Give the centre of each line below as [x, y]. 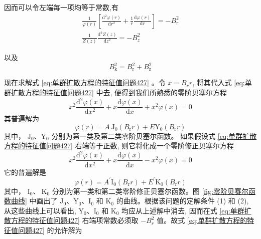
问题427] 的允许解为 [50, 230]
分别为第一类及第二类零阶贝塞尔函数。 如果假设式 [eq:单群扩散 [154, 136]
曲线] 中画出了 [34, 201]
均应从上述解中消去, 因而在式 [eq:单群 [183, 210]
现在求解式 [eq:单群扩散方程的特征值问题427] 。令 [85, 82]
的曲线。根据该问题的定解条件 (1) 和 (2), [182, 201]
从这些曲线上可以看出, [40, 210]
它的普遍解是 [25, 172]
